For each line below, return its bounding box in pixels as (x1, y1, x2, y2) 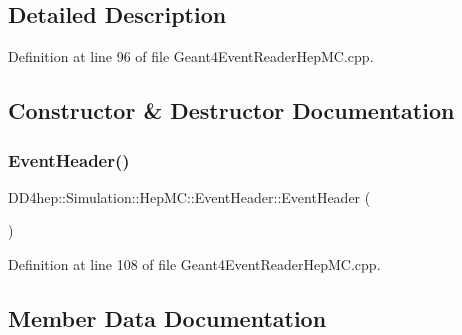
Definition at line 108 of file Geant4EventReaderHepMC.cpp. (8, 253, 381, 274)
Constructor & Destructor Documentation (8, 95, 455, 126)
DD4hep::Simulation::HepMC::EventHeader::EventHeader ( (8, 186, 371, 207)
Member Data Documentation (8, 302, 327, 333)
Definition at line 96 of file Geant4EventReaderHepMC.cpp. (8, 46, 374, 67)
